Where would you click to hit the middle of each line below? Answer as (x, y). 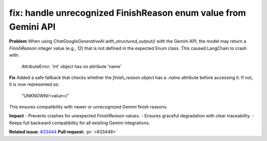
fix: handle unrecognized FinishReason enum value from (128, 13)
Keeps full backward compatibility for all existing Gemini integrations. (80, 123)
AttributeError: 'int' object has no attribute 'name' (72, 66)
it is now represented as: (34, 84)
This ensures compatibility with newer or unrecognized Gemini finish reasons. (89, 107)
